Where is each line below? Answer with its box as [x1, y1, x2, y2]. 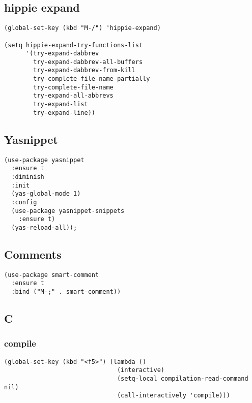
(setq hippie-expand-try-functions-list [4, 41, 143, 49]
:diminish [11, 173, 44, 180]
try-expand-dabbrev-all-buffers [33, 58, 143, 66]
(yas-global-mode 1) [11, 190, 81, 198]
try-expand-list [33, 101, 88, 108]
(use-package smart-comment [4, 271, 99, 278]
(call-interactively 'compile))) [117, 392, 230, 399]
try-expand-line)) [33, 109, 95, 116]
